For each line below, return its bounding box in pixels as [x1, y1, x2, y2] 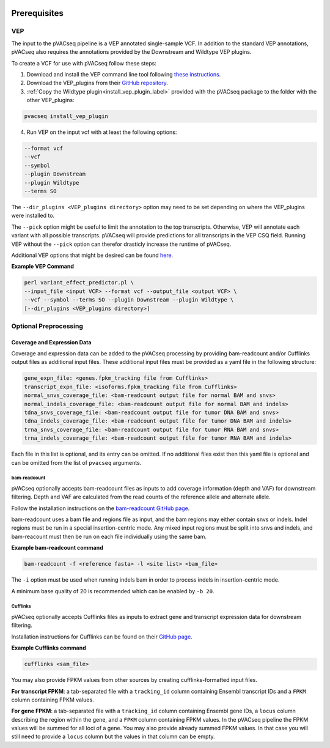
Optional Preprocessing [11, 322, 84, 330]
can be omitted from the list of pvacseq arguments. [11, 459, 142, 466]
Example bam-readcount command [11, 544, 103, 552]
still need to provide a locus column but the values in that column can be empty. [11, 733, 215, 740]
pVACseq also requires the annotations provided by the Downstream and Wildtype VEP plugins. [11, 48, 252, 56]
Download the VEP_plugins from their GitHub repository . [26, 80, 168, 87]
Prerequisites [11, 8, 64, 18]
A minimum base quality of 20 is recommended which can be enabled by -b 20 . [11, 587, 215, 594]
